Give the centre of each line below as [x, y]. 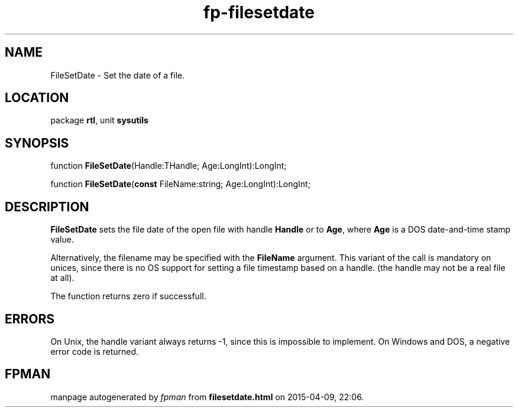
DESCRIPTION [47, 207]
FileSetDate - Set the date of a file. [118, 75]
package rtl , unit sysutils [99, 120]
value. [62, 240]
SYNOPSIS [37, 143]
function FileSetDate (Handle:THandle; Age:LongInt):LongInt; [169, 166]
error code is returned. [95, 351]
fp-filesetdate [259, 12]
